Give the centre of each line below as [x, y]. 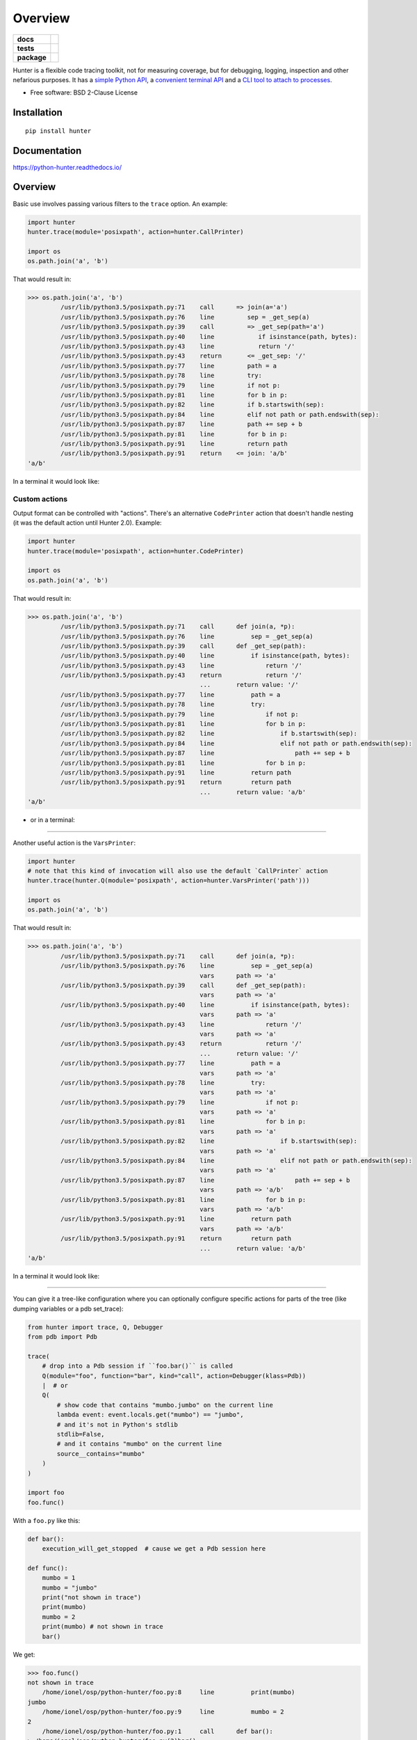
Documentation [47, 151]
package [32, 57]
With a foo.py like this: [47, 1520]
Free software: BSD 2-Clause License [84, 93]
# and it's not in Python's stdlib [117, 1424]
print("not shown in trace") [92, 1598]
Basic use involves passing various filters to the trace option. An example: [120, 204]
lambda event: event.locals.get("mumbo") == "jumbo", [150, 1415]
